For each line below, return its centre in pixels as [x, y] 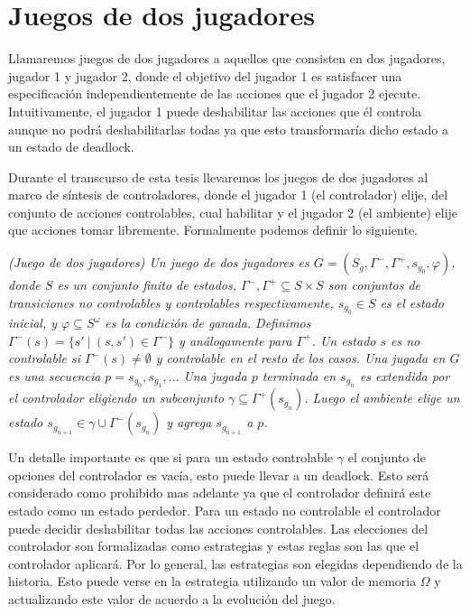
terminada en [299, 375]
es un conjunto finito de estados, [147, 285]
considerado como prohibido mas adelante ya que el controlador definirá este [220, 493]
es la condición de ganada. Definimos [208, 323]
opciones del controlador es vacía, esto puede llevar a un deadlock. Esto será [219, 474]
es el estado [412, 302]
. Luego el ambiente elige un [382, 398]
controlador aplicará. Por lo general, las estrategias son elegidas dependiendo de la [235, 563]
